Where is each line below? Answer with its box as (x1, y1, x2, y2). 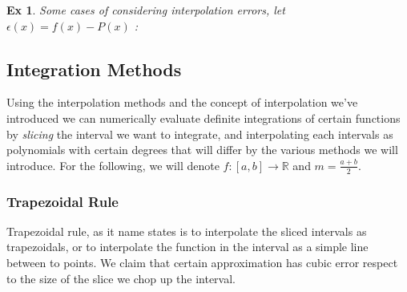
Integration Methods (6, 56, 182, 81)
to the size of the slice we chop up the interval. (6, 270, 236, 286)
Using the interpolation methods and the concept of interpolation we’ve (6, 94, 358, 111)
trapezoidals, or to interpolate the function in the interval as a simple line (6, 238, 369, 255)
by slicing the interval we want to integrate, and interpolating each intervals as (6, 125, 393, 142)
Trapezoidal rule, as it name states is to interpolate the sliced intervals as (6, 222, 367, 239)
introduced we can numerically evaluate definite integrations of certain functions (6, 109, 401, 126)
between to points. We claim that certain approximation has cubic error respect (6, 254, 398, 270)
